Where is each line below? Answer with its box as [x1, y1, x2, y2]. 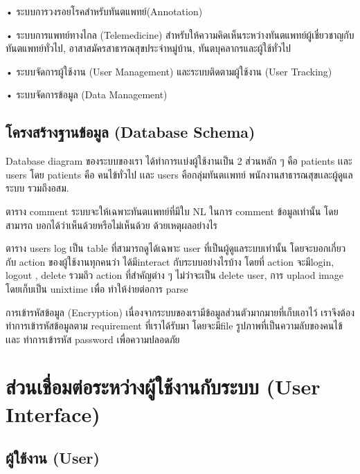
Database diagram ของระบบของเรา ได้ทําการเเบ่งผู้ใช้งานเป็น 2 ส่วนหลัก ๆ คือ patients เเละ [6, 154, 352, 168]
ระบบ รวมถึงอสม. [6, 181, 69, 195]
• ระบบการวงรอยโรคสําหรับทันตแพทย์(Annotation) [6, 4, 203, 18]
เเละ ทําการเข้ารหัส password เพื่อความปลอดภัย [6, 331, 180, 346]
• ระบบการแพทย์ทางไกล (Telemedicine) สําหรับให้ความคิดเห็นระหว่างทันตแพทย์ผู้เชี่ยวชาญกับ [6, 27, 354, 42]
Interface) [6, 399, 100, 428]
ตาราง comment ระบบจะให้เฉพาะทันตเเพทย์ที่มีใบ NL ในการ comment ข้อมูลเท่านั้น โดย [6, 203, 339, 218]
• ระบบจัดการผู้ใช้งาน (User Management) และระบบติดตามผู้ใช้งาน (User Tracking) [6, 64, 332, 78]
